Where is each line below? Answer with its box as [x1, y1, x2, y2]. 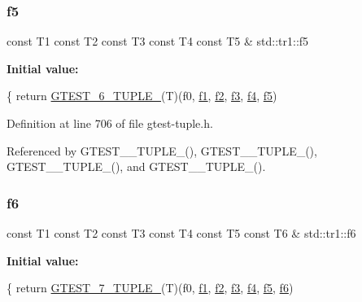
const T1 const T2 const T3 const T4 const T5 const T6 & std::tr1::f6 [7, 225, 356, 241]
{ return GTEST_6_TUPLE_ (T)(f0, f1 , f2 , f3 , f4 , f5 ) [7, 87, 277, 104]
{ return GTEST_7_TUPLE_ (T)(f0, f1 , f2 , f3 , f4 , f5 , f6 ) [7, 279, 294, 296]
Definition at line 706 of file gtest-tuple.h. [7, 115, 213, 131]
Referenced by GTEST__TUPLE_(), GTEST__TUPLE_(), [7, 142, 317, 159]
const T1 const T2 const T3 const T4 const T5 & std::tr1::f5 [7, 33, 309, 50]
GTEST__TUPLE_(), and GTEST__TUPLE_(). [7, 158, 266, 175]
